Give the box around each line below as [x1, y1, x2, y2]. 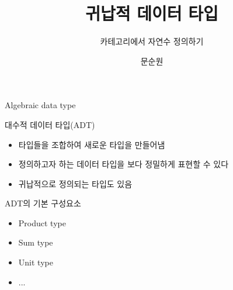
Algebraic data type [5, 99, 76, 111]
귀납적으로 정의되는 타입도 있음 [18, 177, 133, 189]
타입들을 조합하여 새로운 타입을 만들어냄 [18, 138, 165, 150]
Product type [18, 216, 66, 229]
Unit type [18, 256, 53, 268]
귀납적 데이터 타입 [85, 1, 218, 25]
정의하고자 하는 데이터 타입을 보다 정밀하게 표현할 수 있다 [18, 158, 229, 170]
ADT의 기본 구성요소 [5, 197, 81, 209]
